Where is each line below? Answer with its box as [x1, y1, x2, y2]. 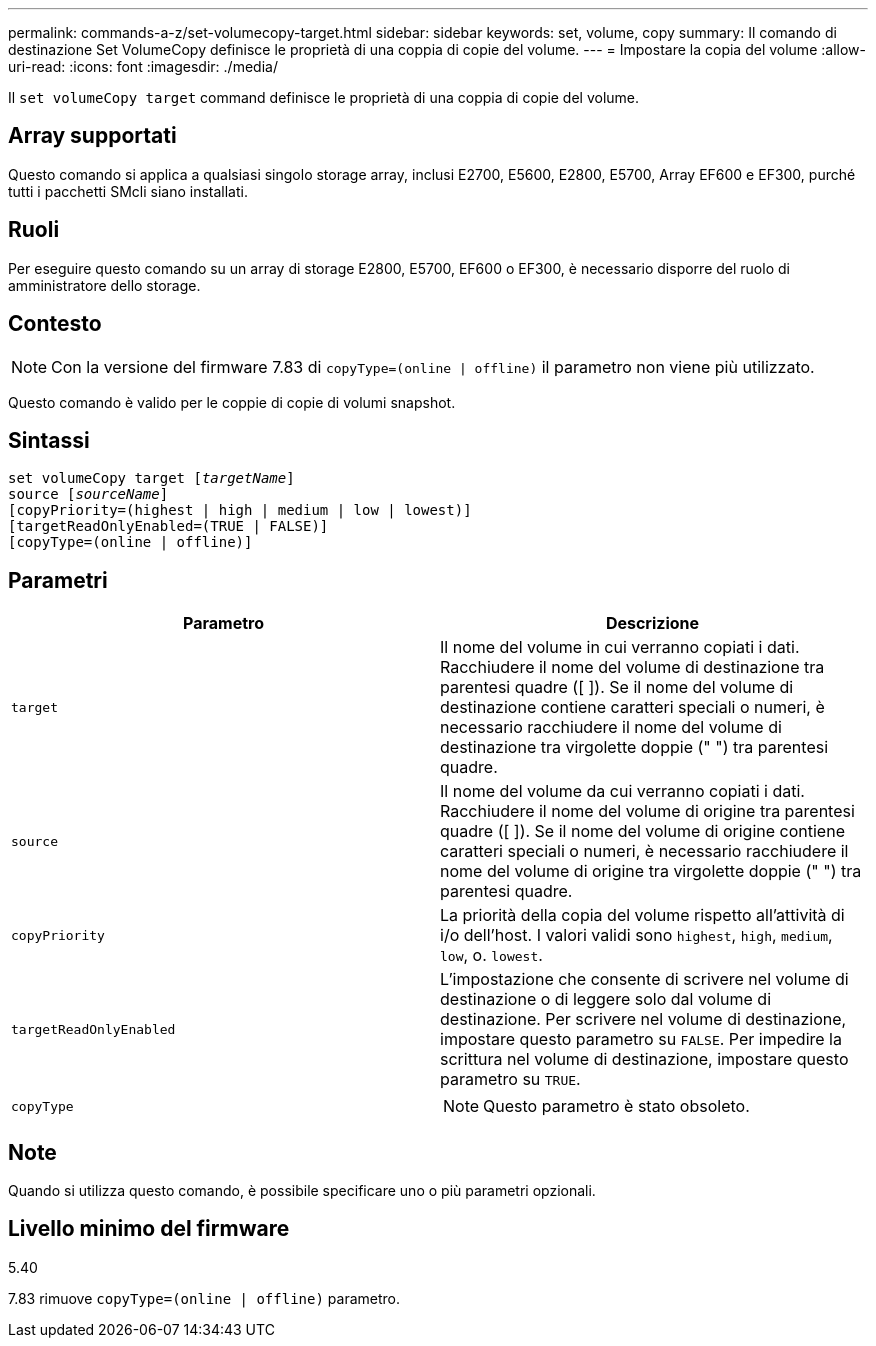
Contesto [8, 311, 102, 337]
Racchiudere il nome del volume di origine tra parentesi [440, 801, 855, 822]
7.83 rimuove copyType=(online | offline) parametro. [8, 1289, 400, 1307]
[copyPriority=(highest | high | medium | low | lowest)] [8, 502, 472, 519]
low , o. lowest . [440, 945, 543, 966]
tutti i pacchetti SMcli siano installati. [8, 182, 248, 200]
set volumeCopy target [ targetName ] [8, 470, 295, 487]
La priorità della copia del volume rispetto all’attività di [440, 905, 845, 926]
